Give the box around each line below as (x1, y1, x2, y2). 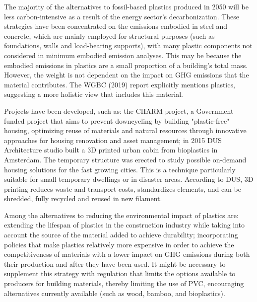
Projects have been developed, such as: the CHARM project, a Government (4, 105, 234, 116)
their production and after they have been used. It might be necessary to (4, 258, 226, 269)
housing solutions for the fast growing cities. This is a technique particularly (4, 164, 236, 174)
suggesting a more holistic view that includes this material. (4, 89, 183, 99)
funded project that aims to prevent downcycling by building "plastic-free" (4, 115, 230, 126)
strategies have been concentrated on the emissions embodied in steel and (4, 21, 228, 31)
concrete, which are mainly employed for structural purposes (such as (4, 30, 215, 41)
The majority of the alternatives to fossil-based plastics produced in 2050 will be (4, 1, 249, 11)
